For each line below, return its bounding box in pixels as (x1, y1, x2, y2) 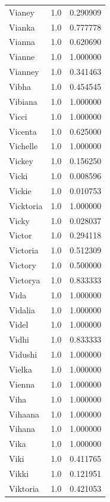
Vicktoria (9, 199, 43, 211)
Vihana (9, 422, 35, 435)
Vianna (9, 35, 35, 48)
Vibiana (9, 95, 37, 107)
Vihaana (9, 407, 39, 420)
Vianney (9, 65, 39, 78)
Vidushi (9, 348, 37, 361)
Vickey (9, 155, 33, 167)
